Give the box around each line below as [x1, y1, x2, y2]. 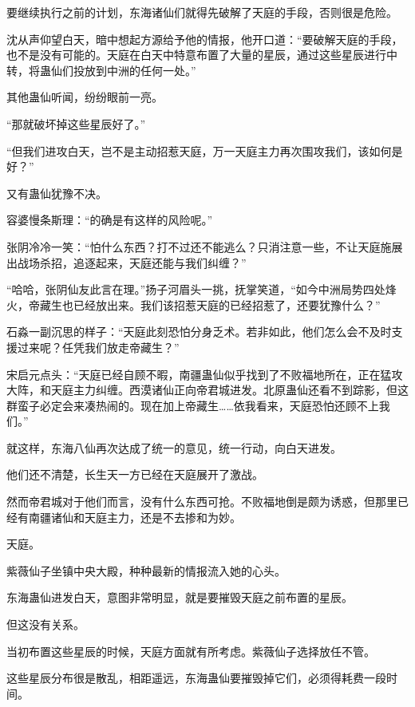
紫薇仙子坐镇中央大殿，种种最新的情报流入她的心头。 [6, 562, 286, 579]
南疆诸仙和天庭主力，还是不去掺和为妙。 [28, 508, 241, 525]
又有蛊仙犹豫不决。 [6, 184, 107, 201]
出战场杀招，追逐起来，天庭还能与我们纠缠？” [6, 254, 247, 271]
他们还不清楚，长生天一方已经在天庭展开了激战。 [6, 466, 263, 483]
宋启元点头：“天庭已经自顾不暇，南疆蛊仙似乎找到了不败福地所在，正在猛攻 [6, 365, 403, 382]
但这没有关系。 [6, 616, 85, 633]
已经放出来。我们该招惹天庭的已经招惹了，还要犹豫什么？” [73, 296, 381, 313]
